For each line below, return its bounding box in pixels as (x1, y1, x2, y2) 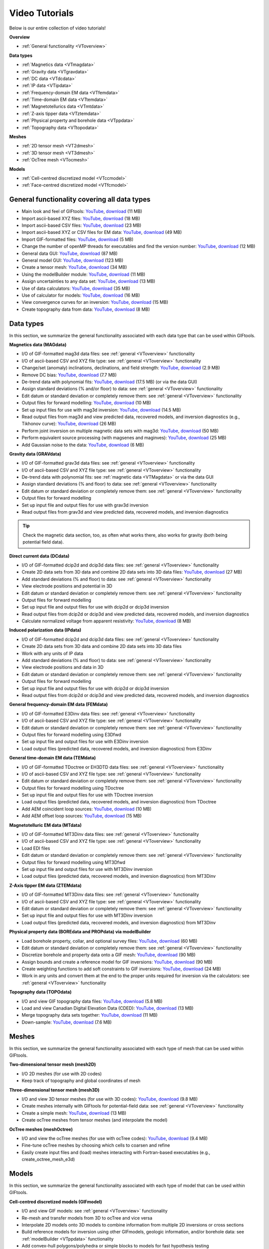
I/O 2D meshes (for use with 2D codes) (21, 1071, 102, 1077)
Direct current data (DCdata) (9, 553, 70, 559)
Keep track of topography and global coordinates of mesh (21, 1078, 140, 1084)
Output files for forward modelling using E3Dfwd (21, 731, 122, 737)
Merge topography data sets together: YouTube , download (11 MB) (21, 1012, 158, 1018)
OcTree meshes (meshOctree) (9, 1126, 73, 1132)
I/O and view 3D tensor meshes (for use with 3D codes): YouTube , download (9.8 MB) (21, 1096, 198, 1102)
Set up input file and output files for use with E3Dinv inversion (21, 738, 149, 744)
